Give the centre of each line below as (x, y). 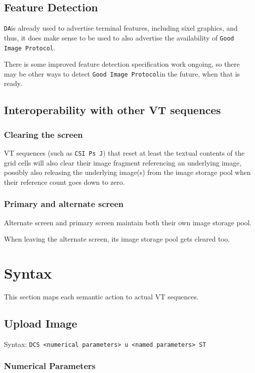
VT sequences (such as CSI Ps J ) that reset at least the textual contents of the (124, 153)
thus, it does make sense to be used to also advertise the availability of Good (119, 37)
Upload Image (41, 323)
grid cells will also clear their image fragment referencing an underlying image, (123, 162)
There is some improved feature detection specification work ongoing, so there (122, 64)
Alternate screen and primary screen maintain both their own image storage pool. (128, 222)
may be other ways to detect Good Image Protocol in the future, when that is (122, 73)
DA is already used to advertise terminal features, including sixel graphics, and (121, 28)
